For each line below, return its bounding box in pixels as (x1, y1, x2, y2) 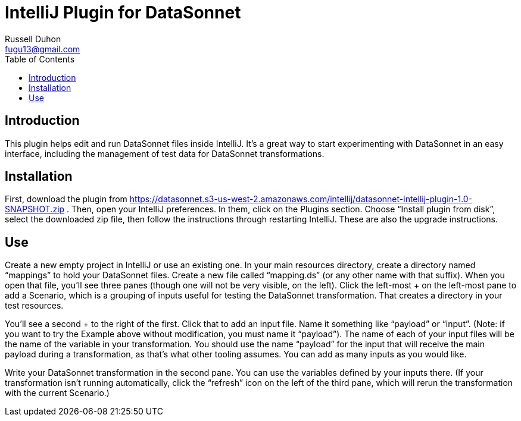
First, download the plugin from (5, 194, 127, 205)
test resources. (5, 300, 64, 311)
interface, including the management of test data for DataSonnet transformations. (5, 148, 325, 159)
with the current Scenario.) (5, 388, 110, 398)
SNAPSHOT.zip (5, 204, 65, 215)
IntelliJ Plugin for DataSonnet (5, 2, 241, 23)
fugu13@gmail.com (5, 43, 80, 54)
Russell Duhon (5, 33, 61, 44)
